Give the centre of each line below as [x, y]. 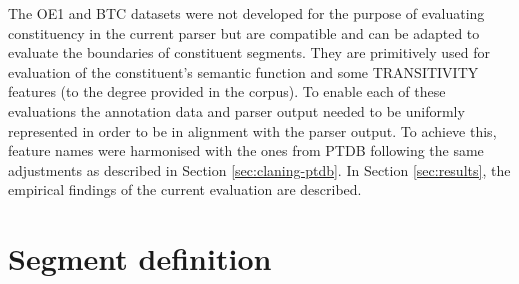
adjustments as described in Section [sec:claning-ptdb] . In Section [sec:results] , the [259, 169]
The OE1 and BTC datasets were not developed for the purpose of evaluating [246, 13]
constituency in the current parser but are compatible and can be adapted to [244, 32]
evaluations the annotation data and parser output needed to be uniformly [236, 110]
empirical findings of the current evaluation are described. [185, 189]
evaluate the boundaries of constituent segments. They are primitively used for [249, 52]
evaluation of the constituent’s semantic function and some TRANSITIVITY [243, 71]
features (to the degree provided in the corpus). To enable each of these [227, 91]
